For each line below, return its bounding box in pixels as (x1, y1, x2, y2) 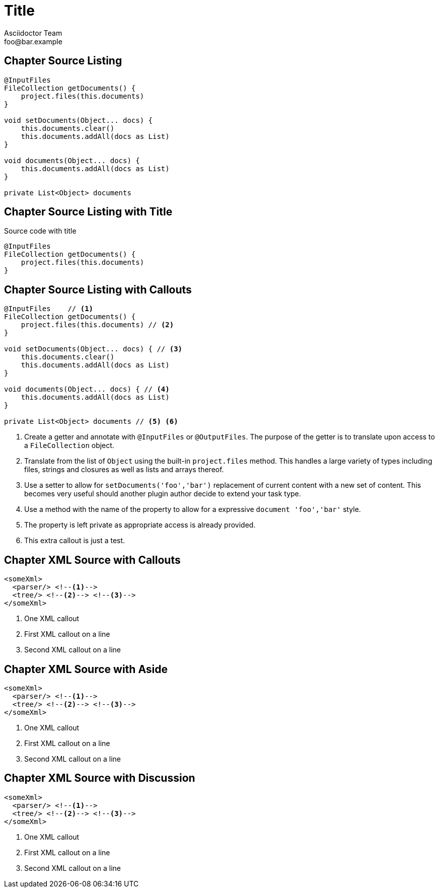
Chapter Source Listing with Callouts (4, 283, 192, 296)
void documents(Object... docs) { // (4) (4, 385, 170, 394)
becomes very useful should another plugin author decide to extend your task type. (24, 489, 301, 498)
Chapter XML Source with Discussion (4, 772, 195, 785)
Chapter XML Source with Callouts (4, 553, 181, 566)
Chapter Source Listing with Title (4, 205, 173, 218)
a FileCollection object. (24, 441, 114, 450)
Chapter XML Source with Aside (4, 662, 168, 676)
